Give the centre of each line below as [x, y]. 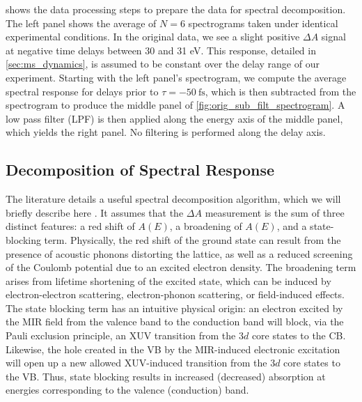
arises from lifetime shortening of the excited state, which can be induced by [168, 280]
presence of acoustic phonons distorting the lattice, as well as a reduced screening [179, 253]
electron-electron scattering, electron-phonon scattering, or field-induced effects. [175, 294]
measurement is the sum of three [275, 212]
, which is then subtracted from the [281, 91]
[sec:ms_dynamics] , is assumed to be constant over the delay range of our [163, 64]
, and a [292, 226]
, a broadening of [206, 226]
